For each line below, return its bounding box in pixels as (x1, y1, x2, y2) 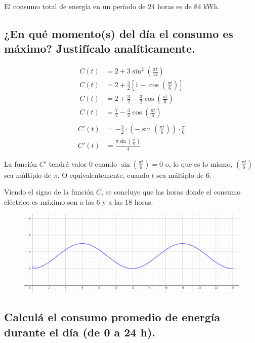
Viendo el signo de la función (4, 186, 94, 197)
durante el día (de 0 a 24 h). (4, 324, 155, 339)
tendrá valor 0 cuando (49, 158, 117, 169)
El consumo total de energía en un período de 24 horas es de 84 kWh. (4, 1, 220, 11)
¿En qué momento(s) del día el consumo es (4, 25, 233, 41)
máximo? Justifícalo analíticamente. (4, 41, 195, 56)
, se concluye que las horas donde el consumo (101, 186, 241, 197)
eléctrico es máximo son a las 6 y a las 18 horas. (4, 196, 153, 207)
